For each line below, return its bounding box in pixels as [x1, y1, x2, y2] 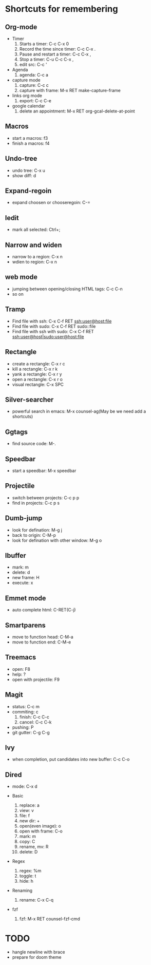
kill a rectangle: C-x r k [12, 366, 58, 372]
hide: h [19, 878, 34, 884]
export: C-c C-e [19, 98, 52, 103]
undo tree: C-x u [12, 167, 45, 173]
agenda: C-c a [19, 72, 49, 77]
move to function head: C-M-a [12, 634, 74, 640]
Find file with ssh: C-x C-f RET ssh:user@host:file [12, 318, 112, 324]
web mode [5, 273, 38, 281]
